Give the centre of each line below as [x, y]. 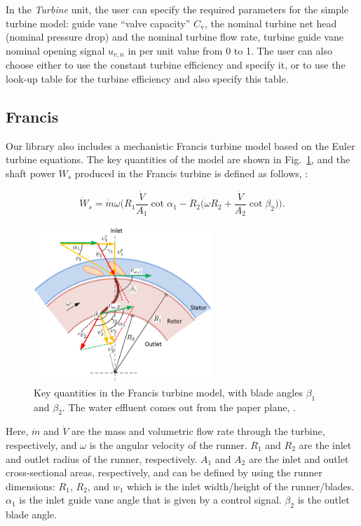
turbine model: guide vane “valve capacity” [98, 23]
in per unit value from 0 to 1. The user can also [230, 50]
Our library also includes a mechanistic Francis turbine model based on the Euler [180, 145]
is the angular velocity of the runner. [168, 444]
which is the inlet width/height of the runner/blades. [241, 486]
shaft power [30, 173]
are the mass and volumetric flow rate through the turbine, [198, 431]
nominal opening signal [55, 50]
